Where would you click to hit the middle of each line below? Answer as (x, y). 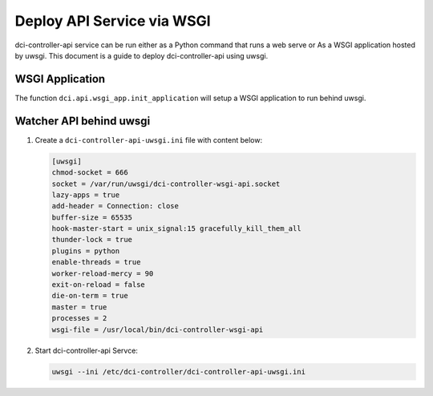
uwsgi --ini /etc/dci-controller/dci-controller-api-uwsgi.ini (179, 372)
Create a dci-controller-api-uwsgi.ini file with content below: (149, 139)
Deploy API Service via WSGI (113, 21)
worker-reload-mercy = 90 (103, 273)
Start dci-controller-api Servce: (86, 350)
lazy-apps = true (86, 195)
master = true (79, 307)
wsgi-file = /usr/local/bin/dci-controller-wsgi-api (158, 329)
